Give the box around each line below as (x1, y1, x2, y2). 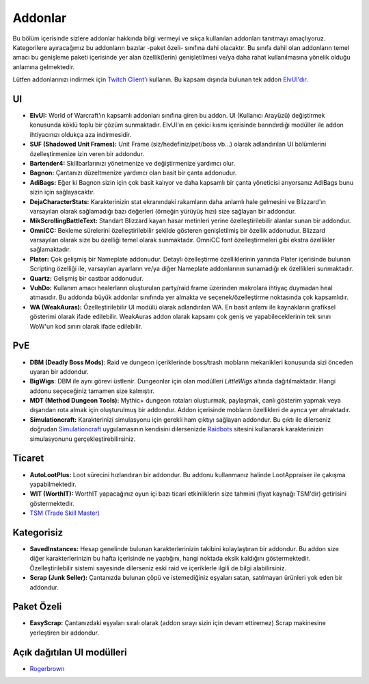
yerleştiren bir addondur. (29, 629, 99, 637)
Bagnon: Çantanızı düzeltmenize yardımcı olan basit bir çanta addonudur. (29, 168, 237, 177)
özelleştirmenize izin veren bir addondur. (29, 149, 145, 157)
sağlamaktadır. (29, 245, 71, 253)
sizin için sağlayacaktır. (29, 188, 95, 197)
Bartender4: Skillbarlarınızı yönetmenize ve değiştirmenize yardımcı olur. (29, 159, 236, 167)
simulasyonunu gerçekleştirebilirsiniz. (29, 435, 136, 443)
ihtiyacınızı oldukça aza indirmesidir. (29, 130, 132, 138)
